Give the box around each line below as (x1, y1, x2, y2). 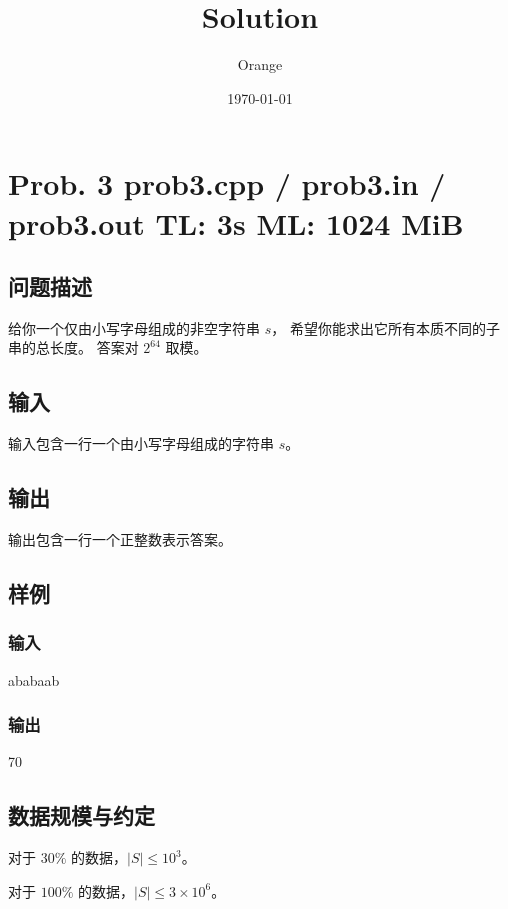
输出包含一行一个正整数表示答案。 (8, 529, 232, 550)
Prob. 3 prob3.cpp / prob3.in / (8, 163, 446, 204)
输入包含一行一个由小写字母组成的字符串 (8, 433, 274, 454)
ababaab (8, 669, 60, 690)
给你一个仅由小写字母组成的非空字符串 (8, 317, 260, 338)
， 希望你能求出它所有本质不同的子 (271, 317, 500, 338)
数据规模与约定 (8, 800, 155, 831)
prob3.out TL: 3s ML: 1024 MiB (8, 202, 464, 243)
